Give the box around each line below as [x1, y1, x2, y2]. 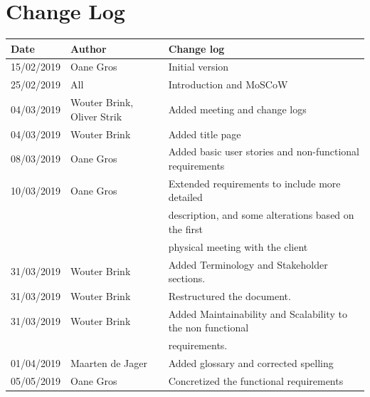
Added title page [168, 126, 241, 141]
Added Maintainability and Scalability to [168, 306, 347, 321]
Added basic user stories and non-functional [168, 144, 359, 159]
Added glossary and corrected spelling [168, 356, 334, 371]
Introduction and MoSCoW [168, 77, 288, 92]
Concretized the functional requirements [168, 373, 344, 388]
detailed [168, 190, 203, 205]
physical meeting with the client [168, 239, 308, 254]
